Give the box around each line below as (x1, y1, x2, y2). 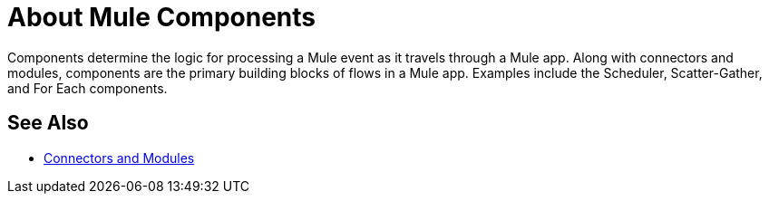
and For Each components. (7, 80, 168, 96)
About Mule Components (7, 2, 316, 33)
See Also (7, 111, 89, 135)
